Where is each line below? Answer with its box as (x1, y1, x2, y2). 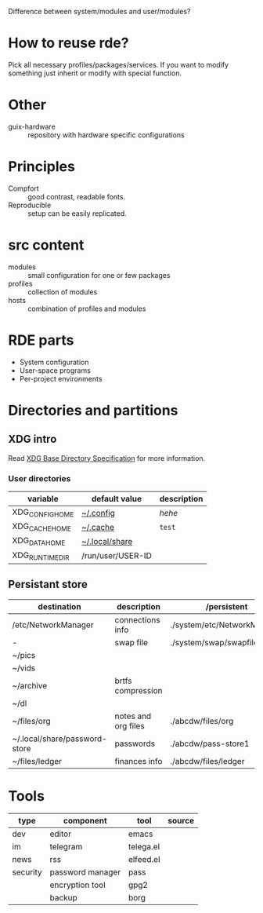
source (168, 816, 195, 827)
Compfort (8, 184, 39, 193)
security (12, 867, 42, 878)
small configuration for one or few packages (27, 270, 171, 279)
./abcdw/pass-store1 (170, 738, 250, 749)
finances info (114, 755, 163, 766)
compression (114, 685, 163, 696)
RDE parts (8, 331, 74, 349)
